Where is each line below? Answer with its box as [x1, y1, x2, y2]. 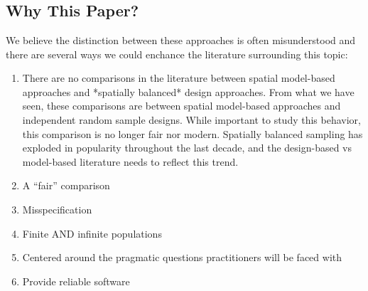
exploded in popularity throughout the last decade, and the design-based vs [22, 140, 352, 155]
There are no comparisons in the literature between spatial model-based [22, 70, 335, 85]
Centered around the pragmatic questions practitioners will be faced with [22, 250, 342, 265]
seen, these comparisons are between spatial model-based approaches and [22, 98, 341, 113]
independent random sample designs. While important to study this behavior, [22, 112, 361, 127]
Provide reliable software [22, 273, 130, 288]
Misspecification [22, 201, 92, 216]
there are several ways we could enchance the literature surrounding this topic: [6, 46, 348, 61]
